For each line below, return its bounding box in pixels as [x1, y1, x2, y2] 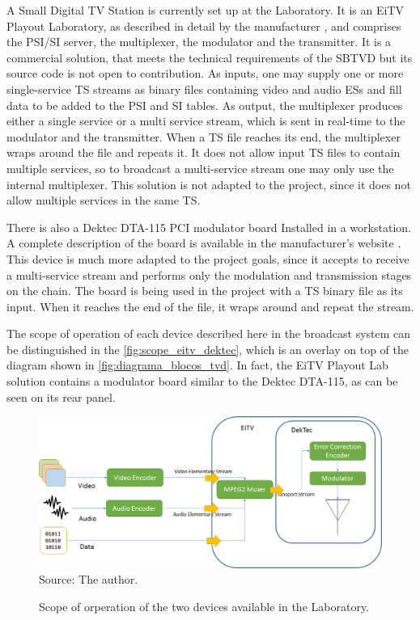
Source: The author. [39, 571, 138, 588]
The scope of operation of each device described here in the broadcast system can [6, 325, 411, 342]
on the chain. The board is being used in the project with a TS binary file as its [6, 282, 403, 299]
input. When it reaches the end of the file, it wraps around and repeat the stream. [6, 297, 414, 314]
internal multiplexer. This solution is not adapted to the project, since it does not [6, 175, 411, 192]
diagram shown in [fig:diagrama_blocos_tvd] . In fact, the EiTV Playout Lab [6, 356, 388, 373]
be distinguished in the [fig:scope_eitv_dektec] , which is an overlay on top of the [6, 340, 409, 357]
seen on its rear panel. [6, 388, 116, 405]
